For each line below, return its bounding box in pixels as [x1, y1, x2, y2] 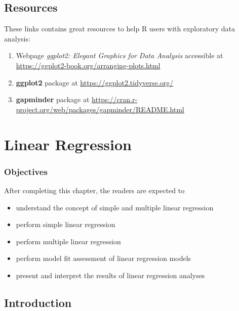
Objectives [4, 165, 48, 177]
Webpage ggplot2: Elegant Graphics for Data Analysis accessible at [16, 50, 223, 61]
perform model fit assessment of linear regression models [16, 253, 191, 263]
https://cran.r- [92, 94, 138, 105]
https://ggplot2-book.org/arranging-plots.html [16, 60, 161, 70]
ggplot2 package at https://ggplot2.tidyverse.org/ [16, 77, 174, 87]
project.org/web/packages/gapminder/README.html [16, 104, 184, 114]
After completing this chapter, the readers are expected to [4, 185, 185, 195]
